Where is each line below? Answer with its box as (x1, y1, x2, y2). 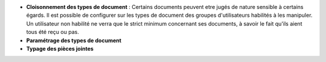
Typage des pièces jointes (26, 45, 94, 52)
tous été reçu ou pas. (26, 29, 80, 36)
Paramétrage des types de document (26, 36, 122, 44)
